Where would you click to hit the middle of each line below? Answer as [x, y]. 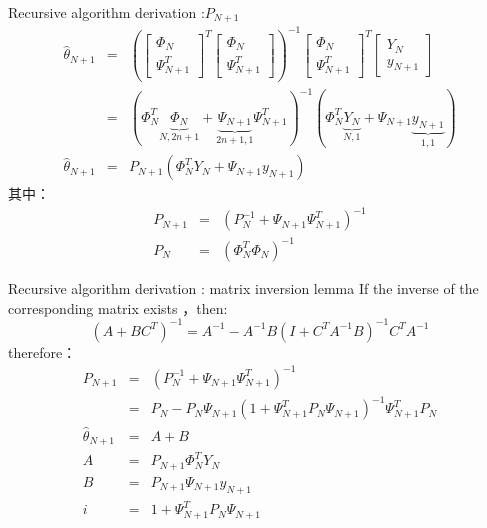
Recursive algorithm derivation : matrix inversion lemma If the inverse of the [243, 287]
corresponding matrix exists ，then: [118, 307]
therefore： [42, 351]
